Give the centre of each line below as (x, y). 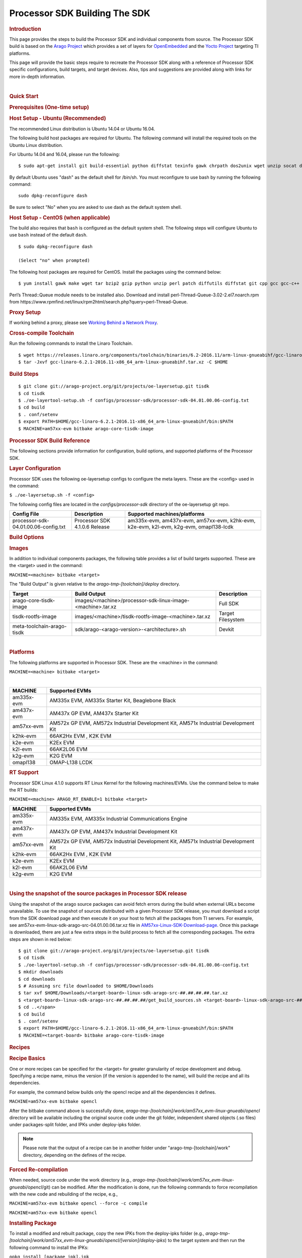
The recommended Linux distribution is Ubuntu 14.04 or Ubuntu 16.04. (82, 129)
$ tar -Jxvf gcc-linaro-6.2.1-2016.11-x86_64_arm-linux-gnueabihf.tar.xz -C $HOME (123, 362)
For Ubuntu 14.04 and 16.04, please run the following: (65, 154)
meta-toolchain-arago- (40, 626)
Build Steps (24, 374)
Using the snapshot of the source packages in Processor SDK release (98, 894)
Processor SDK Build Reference (50, 440)
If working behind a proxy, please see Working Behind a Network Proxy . (84, 323)
